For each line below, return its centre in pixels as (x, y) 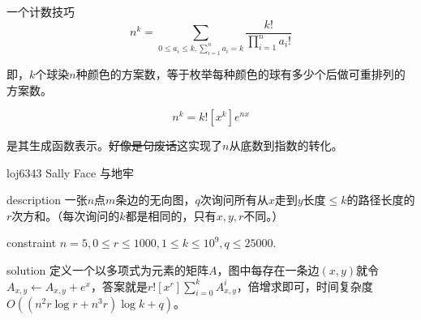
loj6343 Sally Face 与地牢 (70, 172)
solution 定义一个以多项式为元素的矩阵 (107, 270)
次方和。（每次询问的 (66, 215)
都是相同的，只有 (171, 215)
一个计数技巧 (41, 11)
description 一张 (47, 200)
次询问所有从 (234, 200)
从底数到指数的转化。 (286, 145)
